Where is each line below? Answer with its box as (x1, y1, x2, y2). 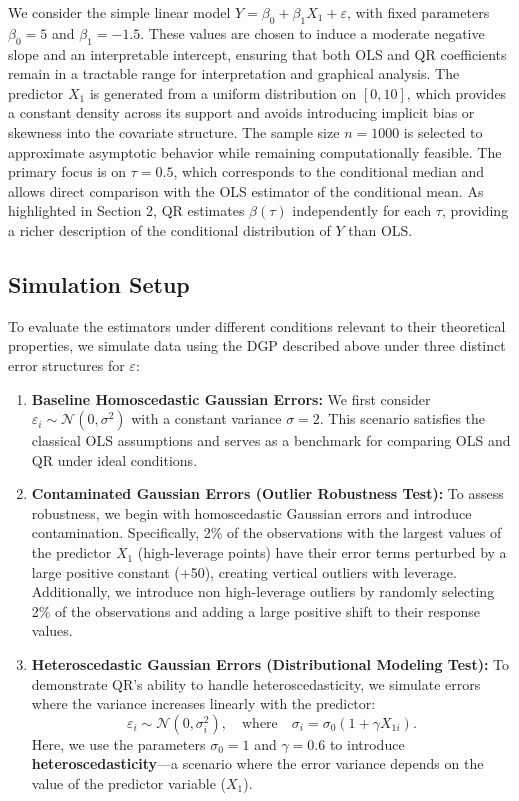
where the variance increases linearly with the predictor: (31, 693, 376, 714)
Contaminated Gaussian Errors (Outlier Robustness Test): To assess (31, 483, 504, 504)
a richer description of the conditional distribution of (8, 219, 331, 240)
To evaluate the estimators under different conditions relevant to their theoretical (8, 315, 506, 336)
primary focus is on (8, 161, 127, 182)
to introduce (329, 733, 405, 754)
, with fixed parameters (347, 2, 490, 22)
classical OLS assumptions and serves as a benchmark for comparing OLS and (31, 430, 511, 451)
